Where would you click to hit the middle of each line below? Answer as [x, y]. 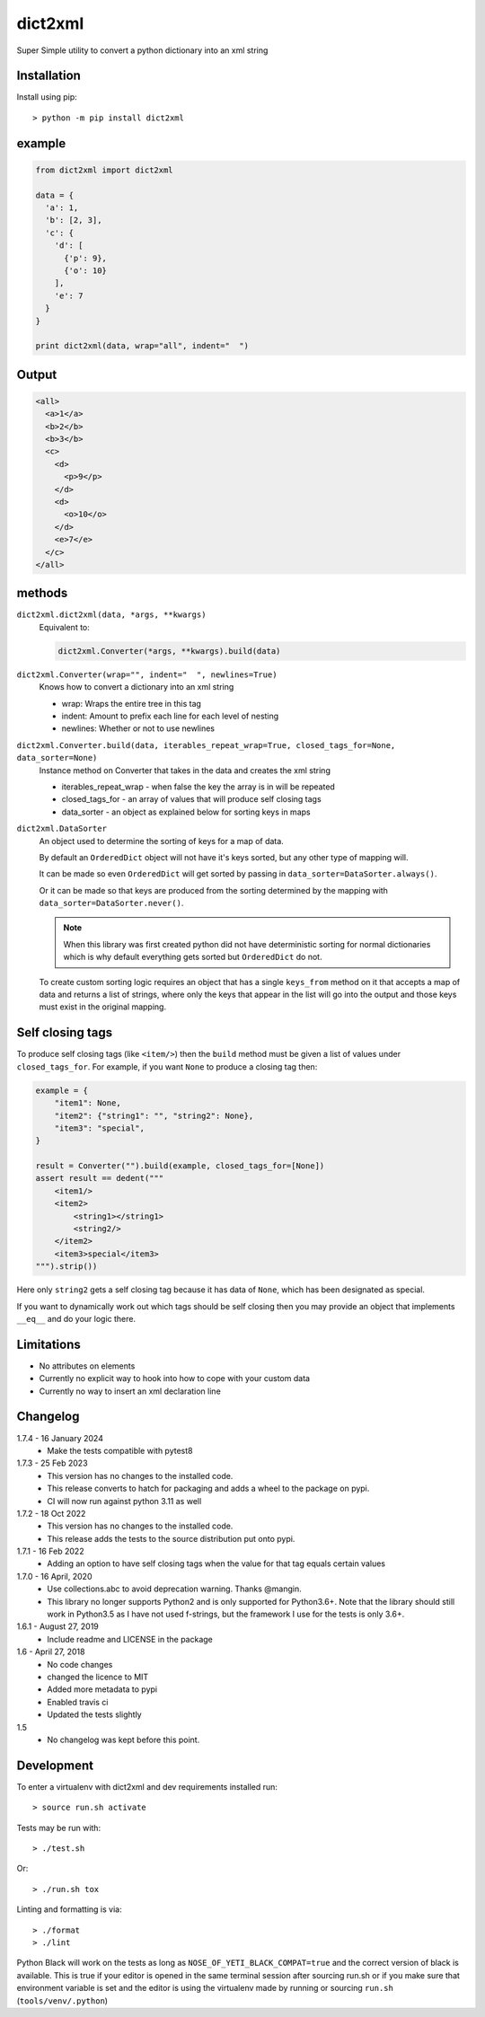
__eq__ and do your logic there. [76, 1318]
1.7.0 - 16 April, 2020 [54, 1576]
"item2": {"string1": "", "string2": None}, [154, 1115]
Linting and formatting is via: [69, 1909]
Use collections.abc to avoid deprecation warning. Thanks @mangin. [175, 1589]
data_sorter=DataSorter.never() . [111, 903]
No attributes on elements [87, 1366]
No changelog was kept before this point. [123, 1740]
